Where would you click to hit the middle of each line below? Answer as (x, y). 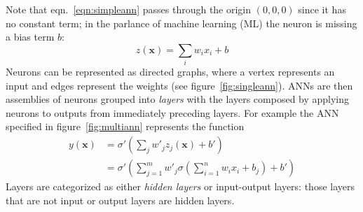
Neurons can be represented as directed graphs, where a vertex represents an (170, 72)
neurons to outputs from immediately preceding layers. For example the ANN (172, 112)
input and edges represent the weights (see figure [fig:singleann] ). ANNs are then (179, 85)
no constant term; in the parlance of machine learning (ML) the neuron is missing (181, 23)
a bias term (30, 37)
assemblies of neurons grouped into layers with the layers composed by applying (178, 99)
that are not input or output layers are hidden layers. (120, 200)
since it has (322, 9)
